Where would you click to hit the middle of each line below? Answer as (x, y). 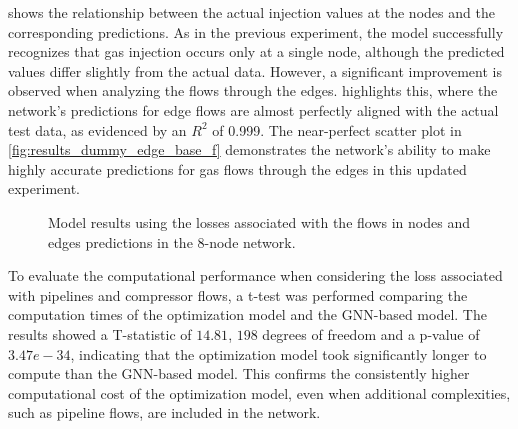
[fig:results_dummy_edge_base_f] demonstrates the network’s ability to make (249, 149)
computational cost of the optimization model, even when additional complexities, (259, 392)
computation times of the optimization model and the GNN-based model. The (247, 314)
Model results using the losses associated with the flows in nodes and (259, 221)
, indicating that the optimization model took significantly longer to (278, 353)
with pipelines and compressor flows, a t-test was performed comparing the (238, 294)
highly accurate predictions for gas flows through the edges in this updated (237, 168)
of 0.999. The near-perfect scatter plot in (337, 129)
